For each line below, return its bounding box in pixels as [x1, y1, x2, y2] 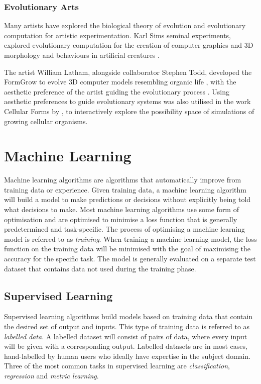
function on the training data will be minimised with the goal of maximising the [4, 243, 251, 254]
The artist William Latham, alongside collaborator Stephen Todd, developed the [4, 66, 252, 77]
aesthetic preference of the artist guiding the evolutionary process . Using [4, 86, 229, 97]
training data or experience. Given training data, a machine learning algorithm [4, 184, 246, 195]
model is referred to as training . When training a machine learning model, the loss [4, 233, 257, 244]
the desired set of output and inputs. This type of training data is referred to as [4, 321, 250, 332]
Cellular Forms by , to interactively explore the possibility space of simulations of [4, 106, 254, 116]
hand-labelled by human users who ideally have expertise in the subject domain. [4, 350, 251, 361]
